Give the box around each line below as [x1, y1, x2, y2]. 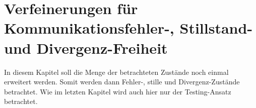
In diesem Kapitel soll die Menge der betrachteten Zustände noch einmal [4, 66, 229, 77]
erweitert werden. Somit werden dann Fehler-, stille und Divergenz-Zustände [4, 76, 240, 87]
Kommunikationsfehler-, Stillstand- [4, 18, 253, 38]
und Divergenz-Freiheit [4, 37, 168, 58]
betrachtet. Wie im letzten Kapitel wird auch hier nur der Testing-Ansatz [4, 86, 231, 96]
